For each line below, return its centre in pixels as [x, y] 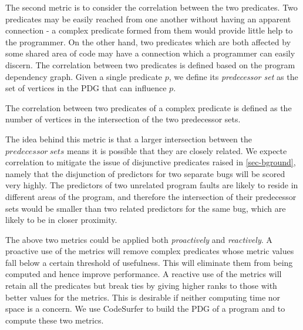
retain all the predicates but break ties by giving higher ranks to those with [141, 286]
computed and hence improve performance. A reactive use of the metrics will [144, 274]
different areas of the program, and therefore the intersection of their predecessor [151, 196]
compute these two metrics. [55, 320]
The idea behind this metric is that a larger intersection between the [129, 139]
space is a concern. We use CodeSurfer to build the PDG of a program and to [145, 309]
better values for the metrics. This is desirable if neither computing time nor [143, 297]
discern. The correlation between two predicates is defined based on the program [150, 64]
